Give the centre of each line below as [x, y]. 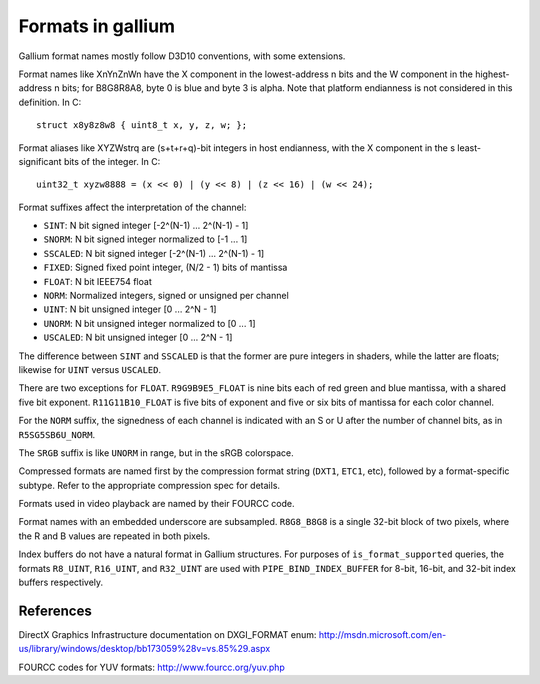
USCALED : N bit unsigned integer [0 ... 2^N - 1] [138, 337]
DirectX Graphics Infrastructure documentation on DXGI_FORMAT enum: [167, 634]
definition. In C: [50, 102]
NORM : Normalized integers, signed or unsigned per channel [166, 296]
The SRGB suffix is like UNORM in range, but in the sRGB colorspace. [156, 452]
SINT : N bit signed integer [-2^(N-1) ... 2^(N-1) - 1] [146, 226]
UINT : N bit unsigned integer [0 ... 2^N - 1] [130, 309]
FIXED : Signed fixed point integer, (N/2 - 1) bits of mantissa [165, 267]
